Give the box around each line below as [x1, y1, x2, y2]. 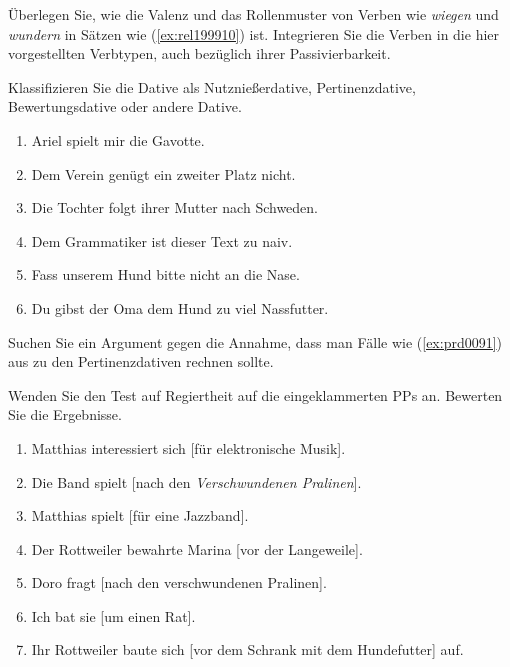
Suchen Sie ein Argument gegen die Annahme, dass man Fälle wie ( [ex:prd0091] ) [8, 331, 503, 352]
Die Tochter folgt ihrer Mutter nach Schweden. [31, 197, 318, 218]
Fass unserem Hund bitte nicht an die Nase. [31, 264, 300, 285]
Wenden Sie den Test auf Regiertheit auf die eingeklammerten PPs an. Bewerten [8, 384, 503, 405]
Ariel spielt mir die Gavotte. [31, 129, 205, 150]
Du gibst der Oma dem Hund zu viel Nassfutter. [31, 297, 329, 318]
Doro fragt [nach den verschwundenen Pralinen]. [31, 572, 327, 593]
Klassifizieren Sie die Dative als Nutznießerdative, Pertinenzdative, [8, 76, 416, 97]
